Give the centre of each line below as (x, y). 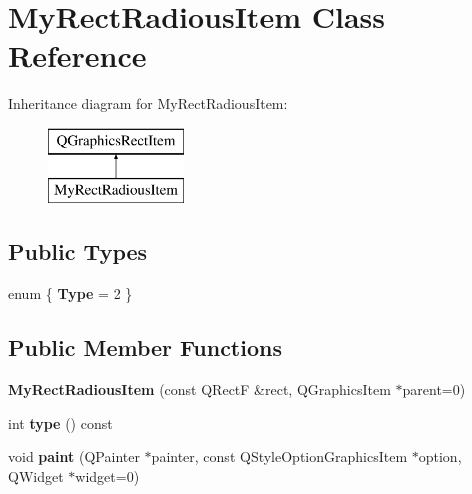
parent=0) (434, 389)
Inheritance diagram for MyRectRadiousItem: (148, 103)
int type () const (60, 422)
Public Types (78, 251)
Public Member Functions (145, 347)
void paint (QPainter (74, 456)
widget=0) (107, 475)
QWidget (36, 475)
